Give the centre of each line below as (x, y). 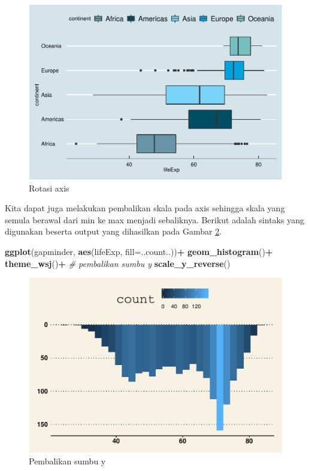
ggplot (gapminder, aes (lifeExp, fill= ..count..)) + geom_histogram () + (139, 251)
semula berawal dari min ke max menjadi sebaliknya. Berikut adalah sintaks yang (154, 219)
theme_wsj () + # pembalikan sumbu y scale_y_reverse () (118, 263)
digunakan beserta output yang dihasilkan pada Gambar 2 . (113, 231)
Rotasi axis (49, 188)
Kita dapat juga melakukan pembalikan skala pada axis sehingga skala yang (145, 208)
